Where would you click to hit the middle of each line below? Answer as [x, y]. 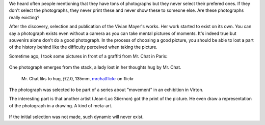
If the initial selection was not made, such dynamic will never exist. [77, 117]
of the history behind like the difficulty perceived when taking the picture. [83, 47]
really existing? [24, 17]
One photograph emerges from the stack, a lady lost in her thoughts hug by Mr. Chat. [95, 67]
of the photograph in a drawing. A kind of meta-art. [61, 105]
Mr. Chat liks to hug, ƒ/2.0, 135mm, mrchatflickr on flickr [78, 78]
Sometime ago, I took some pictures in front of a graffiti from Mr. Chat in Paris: [88, 56]
